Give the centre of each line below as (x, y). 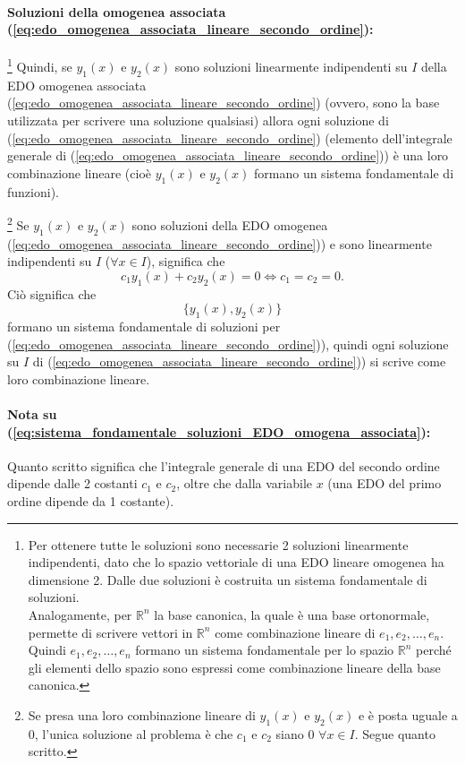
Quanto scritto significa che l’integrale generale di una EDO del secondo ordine (224, 465)
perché (434, 650)
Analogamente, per (80, 614)
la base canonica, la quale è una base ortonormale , (292, 614)
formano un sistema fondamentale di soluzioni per (144, 327)
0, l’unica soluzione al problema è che (131, 733)
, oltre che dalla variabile (244, 483)
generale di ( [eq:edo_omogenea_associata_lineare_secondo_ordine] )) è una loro (228, 155)
